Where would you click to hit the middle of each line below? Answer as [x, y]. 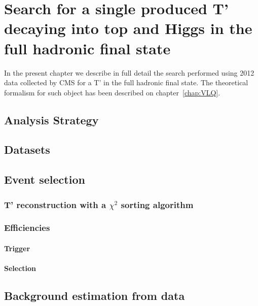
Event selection [45, 179]
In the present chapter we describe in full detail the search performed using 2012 [129, 72]
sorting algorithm [157, 204]
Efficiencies [27, 228]
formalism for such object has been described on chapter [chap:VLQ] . [112, 92]
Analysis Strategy [51, 120]
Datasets [27, 149]
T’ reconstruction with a [55, 204]
